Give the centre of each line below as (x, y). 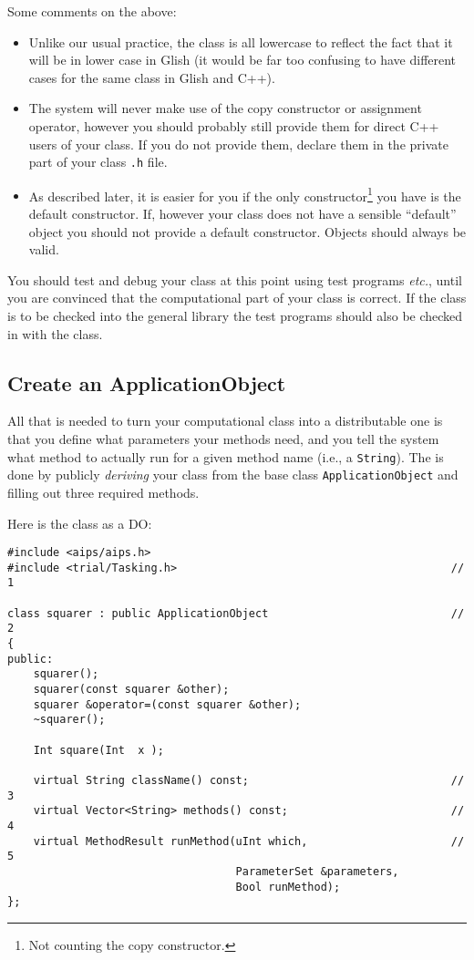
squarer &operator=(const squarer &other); (167, 704)
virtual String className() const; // (249, 780)
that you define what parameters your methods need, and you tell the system (223, 439)
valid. (44, 249)
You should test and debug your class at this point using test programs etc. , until (235, 279)
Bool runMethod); (288, 887)
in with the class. (55, 333)
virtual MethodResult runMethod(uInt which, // (249, 841)
